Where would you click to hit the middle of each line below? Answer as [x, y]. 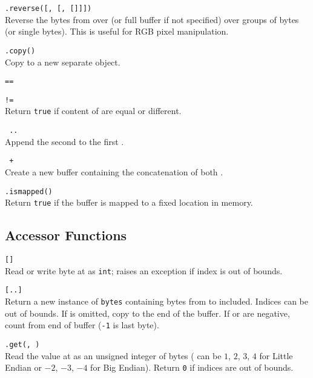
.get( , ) [22, 344]
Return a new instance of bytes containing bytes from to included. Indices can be [157, 301]
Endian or [23, 367]
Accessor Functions [66, 235]
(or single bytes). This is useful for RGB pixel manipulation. [117, 31]
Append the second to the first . [64, 141]
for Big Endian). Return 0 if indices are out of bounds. [192, 367]
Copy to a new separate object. [63, 62]
